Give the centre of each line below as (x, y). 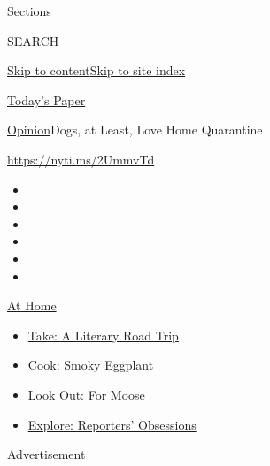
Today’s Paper (46, 99)
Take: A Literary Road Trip (103, 335)
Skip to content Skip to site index (96, 70)
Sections (29, 11)
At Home (32, 306)
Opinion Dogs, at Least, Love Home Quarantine (135, 130)
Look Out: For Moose (86, 394)
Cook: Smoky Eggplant (91, 365)
